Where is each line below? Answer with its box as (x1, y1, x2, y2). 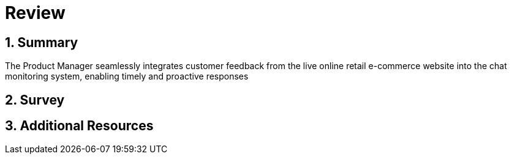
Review (5, 2, 66, 23)
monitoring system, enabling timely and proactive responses (5, 71, 249, 82)
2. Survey (5, 92, 65, 108)
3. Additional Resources (5, 118, 154, 134)
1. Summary (5, 34, 78, 50)
